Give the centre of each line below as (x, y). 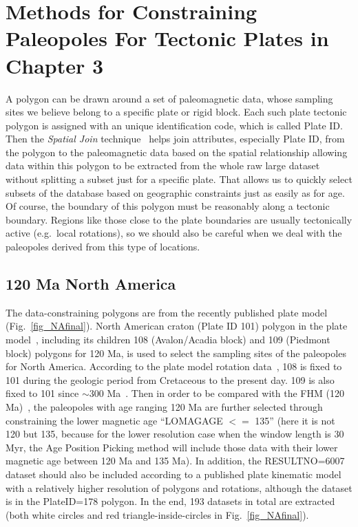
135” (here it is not (295, 420)
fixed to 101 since (42, 393)
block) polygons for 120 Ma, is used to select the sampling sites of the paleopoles (176, 353)
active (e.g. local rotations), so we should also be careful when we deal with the (174, 233)
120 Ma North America (91, 284)
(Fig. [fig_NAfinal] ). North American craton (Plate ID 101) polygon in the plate (177, 326)
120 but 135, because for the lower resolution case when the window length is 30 (175, 434)
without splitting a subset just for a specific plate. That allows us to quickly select (179, 179)
